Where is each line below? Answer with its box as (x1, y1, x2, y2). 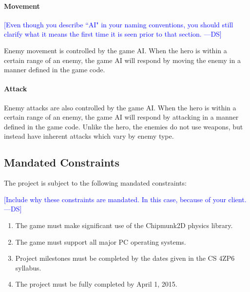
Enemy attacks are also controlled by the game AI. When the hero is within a (4, 102, 236, 112)
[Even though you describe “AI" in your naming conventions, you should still (4, 19, 233, 29)
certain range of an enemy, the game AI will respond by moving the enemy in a (4, 55, 241, 65)
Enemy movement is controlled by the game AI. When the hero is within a (4, 45, 227, 55)
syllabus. (15, 262, 41, 272)
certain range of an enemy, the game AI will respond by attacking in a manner (4, 112, 239, 122)
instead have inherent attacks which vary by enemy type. (4, 131, 174, 141)
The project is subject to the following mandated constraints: (4, 178, 187, 188)
